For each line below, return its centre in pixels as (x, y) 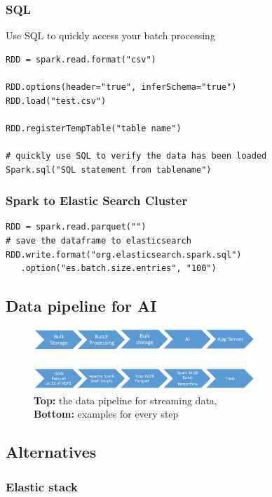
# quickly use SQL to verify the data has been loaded (136, 155)
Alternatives (51, 452)
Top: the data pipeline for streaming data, (125, 400)
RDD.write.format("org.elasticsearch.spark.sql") (124, 254)
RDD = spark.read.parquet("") (76, 227)
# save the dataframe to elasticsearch (98, 240)
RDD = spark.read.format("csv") (81, 59)
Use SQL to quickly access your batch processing (110, 35)
